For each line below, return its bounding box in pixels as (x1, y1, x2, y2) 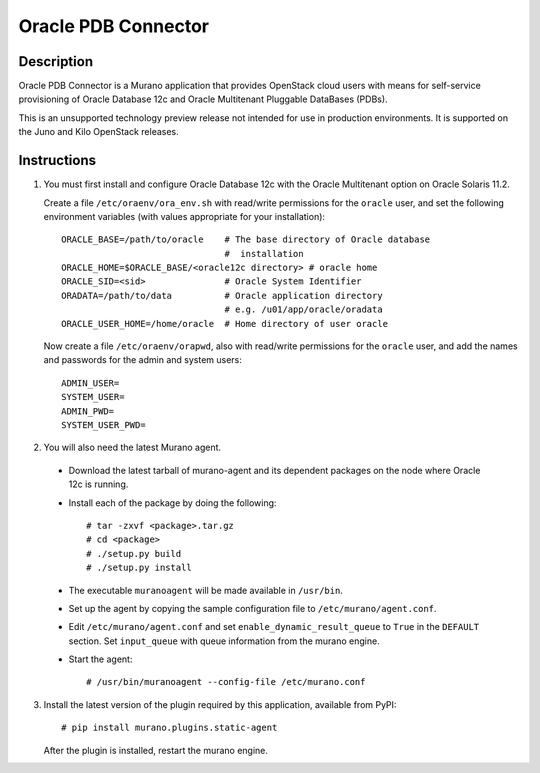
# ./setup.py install (86, 562, 192, 574)
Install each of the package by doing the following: (68, 496, 277, 509)
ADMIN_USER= (61, 377, 120, 389)
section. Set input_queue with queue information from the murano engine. (68, 635, 380, 647)
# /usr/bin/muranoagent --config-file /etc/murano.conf (86, 676, 366, 688)
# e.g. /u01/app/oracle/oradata (224, 304, 384, 315)
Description (18, 53, 94, 70)
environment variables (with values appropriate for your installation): (43, 210, 325, 222)
